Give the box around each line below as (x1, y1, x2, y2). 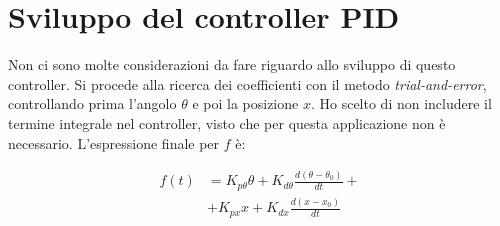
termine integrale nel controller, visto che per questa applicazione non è (8, 112, 446, 133)
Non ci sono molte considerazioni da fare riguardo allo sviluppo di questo (8, 54, 456, 75)
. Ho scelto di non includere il (310, 93, 492, 114)
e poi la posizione (192, 93, 299, 114)
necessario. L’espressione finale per (8, 132, 220, 153)
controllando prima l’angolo (8, 93, 177, 114)
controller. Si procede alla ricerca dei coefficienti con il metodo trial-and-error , (8, 73, 487, 94)
